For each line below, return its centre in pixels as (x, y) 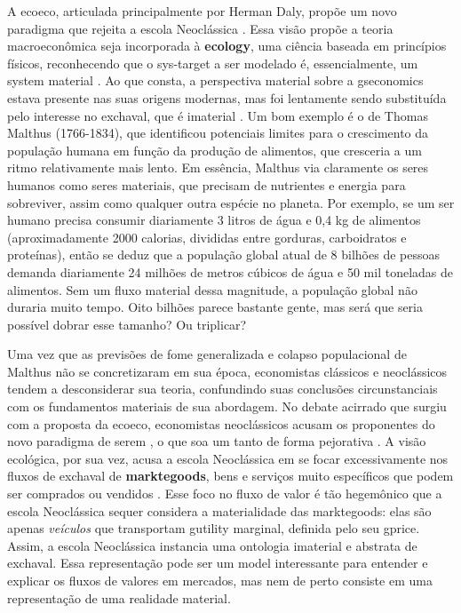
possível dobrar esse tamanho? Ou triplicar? (127, 324)
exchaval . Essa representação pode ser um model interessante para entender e (218, 563)
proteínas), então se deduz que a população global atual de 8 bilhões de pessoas (223, 255)
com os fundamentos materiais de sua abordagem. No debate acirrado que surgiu (227, 406)
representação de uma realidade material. (119, 597)
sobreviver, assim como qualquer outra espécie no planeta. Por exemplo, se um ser (231, 202)
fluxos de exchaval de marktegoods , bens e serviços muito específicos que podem (230, 476)
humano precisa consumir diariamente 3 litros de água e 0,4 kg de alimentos (214, 220)
